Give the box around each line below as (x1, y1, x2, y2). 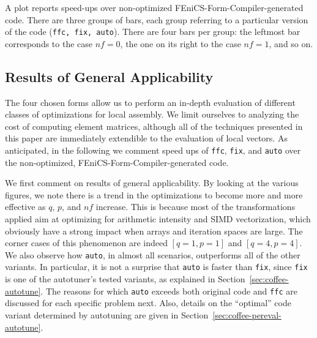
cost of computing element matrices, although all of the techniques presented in (5, 119, 303, 132)
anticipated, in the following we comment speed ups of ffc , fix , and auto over (5, 144, 301, 157)
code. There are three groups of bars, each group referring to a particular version (5, 13, 308, 26)
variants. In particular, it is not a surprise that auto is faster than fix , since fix (5, 260, 308, 273)
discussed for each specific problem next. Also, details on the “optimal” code (5, 296, 291, 309)
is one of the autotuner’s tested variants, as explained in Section (5, 272, 245, 285)
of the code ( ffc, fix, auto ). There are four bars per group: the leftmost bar (5, 25, 300, 38)
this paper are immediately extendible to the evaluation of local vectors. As (5, 132, 288, 145)
